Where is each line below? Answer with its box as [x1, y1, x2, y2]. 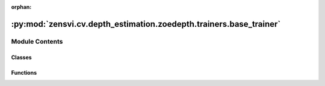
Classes [11, 54, 32, 61]
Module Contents [11, 37, 63, 45]
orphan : [11, 4, 32, 10]
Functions [11, 69, 37, 76]
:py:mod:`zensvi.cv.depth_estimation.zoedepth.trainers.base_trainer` [11, 19, 281, 29]
